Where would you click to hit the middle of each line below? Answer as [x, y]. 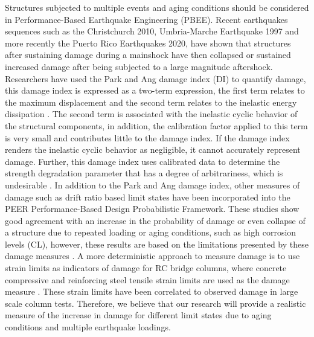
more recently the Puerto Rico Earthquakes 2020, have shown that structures [148, 43]
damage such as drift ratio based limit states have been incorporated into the [148, 197]
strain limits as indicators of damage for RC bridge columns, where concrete [146, 268]
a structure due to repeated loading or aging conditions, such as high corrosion [151, 232]
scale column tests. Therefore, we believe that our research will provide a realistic [155, 303]
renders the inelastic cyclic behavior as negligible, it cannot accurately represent [153, 149]
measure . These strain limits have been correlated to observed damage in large [152, 291]
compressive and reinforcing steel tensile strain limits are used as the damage [147, 279]
